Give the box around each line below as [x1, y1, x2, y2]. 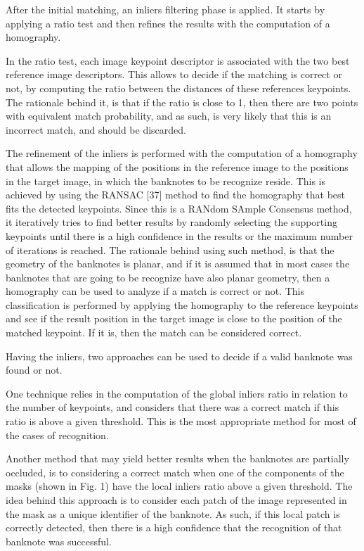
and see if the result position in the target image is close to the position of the [6, 311, 342, 326]
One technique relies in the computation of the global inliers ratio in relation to [6, 386, 348, 400]
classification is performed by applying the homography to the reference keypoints [6, 297, 358, 312]
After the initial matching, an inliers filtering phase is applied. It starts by [6, 2, 325, 16]
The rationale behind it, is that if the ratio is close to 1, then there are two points [6, 94, 358, 109]
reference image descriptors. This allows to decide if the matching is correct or [6, 67, 342, 82]
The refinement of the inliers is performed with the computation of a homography [6, 146, 358, 160]
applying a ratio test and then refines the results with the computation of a [6, 15, 330, 30]
